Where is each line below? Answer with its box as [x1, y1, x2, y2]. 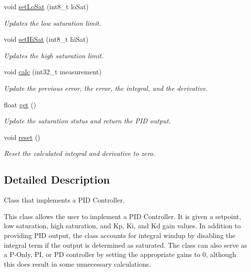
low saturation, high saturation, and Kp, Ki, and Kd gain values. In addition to [4, 221, 241, 231]
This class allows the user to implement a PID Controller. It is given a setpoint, [4, 211, 241, 221]
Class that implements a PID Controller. [4, 195, 125, 205]
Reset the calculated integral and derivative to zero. [4, 148, 155, 158]
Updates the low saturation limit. [4, 17, 101, 28]
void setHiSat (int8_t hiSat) [4, 34, 88, 44]
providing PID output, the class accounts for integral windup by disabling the [4, 230, 235, 240]
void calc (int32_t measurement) [4, 67, 102, 77]
